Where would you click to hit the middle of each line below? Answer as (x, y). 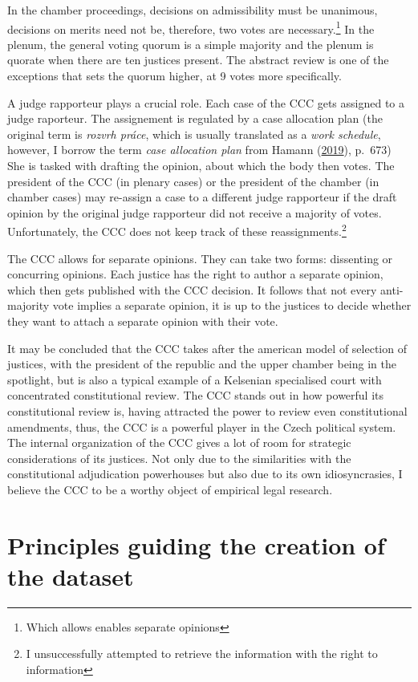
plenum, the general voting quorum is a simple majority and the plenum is (191, 44)
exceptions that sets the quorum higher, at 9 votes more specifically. (175, 76)
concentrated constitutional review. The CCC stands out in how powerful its (196, 395)
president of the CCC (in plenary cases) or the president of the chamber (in (193, 181)
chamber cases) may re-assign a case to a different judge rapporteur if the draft (202, 197)
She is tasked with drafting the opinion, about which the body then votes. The (201, 165)
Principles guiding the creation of (196, 544)
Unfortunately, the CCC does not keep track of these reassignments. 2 (177, 230)
